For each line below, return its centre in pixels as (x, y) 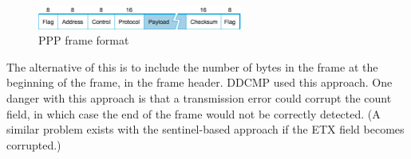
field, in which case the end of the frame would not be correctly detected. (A (194, 113)
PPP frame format (84, 40)
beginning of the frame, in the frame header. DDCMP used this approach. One (200, 82)
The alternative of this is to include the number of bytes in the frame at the (192, 66)
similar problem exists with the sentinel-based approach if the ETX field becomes (205, 129)
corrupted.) (34, 144)
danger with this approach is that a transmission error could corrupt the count (199, 97)
